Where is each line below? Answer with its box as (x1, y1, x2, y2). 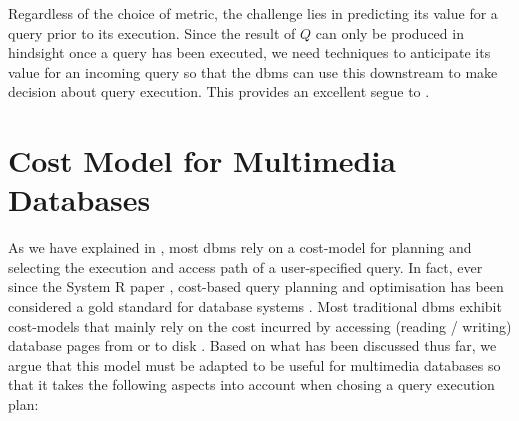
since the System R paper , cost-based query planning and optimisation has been (8, 276, 504, 297)
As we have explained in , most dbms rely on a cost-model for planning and (8, 237, 472, 258)
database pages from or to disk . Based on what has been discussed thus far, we (8, 335, 497, 356)
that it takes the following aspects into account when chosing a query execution (8, 374, 495, 395)
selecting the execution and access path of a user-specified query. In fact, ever (8, 256, 483, 277)
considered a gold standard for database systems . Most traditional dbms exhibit (8, 296, 502, 317)
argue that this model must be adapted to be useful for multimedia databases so (8, 354, 501, 375)
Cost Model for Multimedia (8, 140, 397, 181)
